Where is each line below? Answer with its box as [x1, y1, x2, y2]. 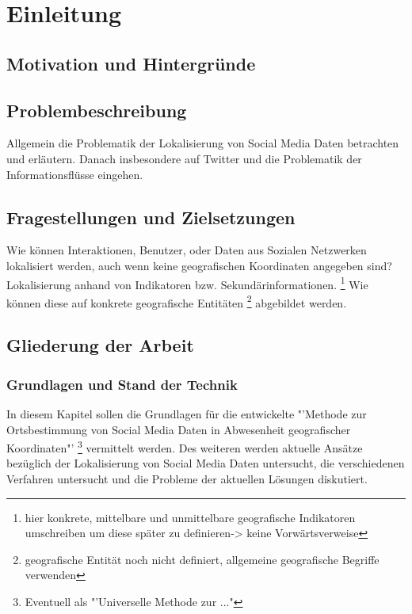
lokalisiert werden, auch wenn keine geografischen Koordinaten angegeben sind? [6, 257, 392, 273]
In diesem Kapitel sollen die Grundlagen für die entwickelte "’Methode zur [6, 406, 367, 422]
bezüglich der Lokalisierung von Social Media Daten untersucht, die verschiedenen [6, 455, 405, 471]
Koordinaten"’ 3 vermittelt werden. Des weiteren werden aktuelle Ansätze [6, 437, 363, 456]
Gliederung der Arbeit [6, 333, 194, 357]
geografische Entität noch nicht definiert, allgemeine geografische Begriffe [25, 551, 380, 567]
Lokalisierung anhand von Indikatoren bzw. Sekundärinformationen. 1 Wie [6, 273, 368, 292]
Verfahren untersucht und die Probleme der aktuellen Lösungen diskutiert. [6, 471, 368, 487]
